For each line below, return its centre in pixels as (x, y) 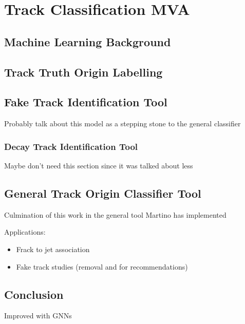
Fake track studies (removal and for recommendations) (102, 266)
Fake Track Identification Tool (86, 102)
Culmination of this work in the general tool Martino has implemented (115, 214)
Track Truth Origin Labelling (83, 72)
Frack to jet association (53, 249)
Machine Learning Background (88, 41)
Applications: (25, 232)
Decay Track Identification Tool (71, 146)
